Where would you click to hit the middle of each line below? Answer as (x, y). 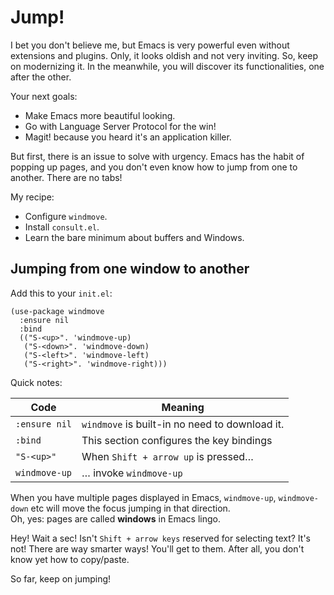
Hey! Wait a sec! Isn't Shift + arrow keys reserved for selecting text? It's (160, 538)
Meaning (183, 407)
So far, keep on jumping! (61, 578)
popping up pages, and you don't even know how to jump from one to (154, 167)
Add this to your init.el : (61, 293)
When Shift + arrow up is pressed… (167, 456)
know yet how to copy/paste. (70, 559)
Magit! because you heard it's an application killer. (128, 137)
